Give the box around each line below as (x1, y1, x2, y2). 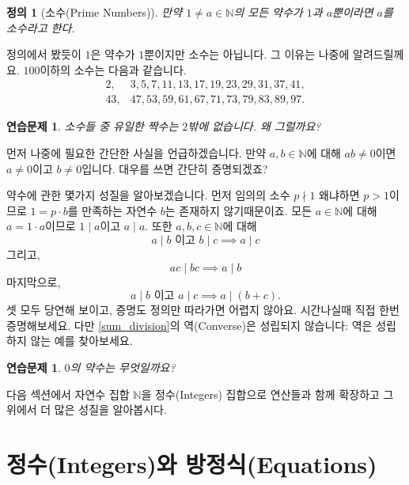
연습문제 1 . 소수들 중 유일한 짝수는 (6, 118, 179, 135)
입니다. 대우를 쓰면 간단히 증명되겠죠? (81, 160, 268, 176)
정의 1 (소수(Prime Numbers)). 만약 (6, 4, 183, 20)
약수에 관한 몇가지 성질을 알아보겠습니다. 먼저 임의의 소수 (6, 187, 290, 203)
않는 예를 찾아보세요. (30, 332, 133, 349)
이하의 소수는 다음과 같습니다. (40, 61, 187, 78)
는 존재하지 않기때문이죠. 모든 (165, 202, 312, 218)
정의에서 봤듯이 (6, 46, 81, 63)
